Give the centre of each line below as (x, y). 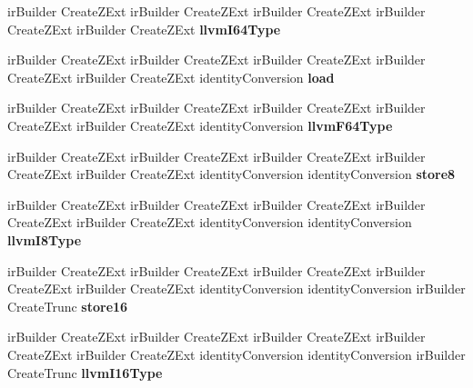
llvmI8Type (45, 239)
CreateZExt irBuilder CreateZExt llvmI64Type (144, 29)
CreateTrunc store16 (68, 306)
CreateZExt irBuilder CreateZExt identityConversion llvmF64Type (200, 125)
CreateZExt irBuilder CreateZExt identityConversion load (171, 77)
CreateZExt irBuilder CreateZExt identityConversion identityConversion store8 (231, 174)
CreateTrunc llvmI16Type (85, 372)
